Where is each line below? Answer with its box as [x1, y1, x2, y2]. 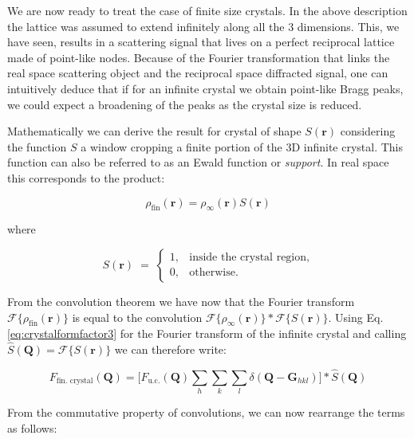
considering [340, 123, 396, 139]
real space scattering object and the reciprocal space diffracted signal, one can [7, 65, 388, 81]
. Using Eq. [328, 308, 384, 325]
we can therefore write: [114, 341, 227, 358]
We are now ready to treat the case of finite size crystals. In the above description [7, 2, 408, 18]
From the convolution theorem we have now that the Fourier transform [7, 292, 355, 309]
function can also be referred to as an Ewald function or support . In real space [7, 154, 389, 171]
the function [7, 138, 67, 155]
